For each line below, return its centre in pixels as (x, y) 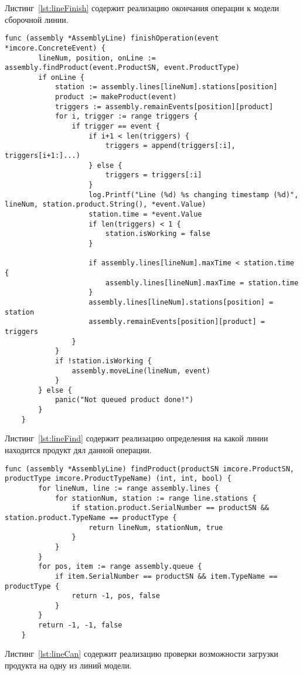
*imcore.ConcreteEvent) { (55, 48)
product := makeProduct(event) (116, 97)
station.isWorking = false (158, 234)
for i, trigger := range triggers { (126, 117)
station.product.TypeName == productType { (91, 517)
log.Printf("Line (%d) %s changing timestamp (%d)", (194, 195)
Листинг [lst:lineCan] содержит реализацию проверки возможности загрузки (142, 654)
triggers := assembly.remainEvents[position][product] (164, 107)
